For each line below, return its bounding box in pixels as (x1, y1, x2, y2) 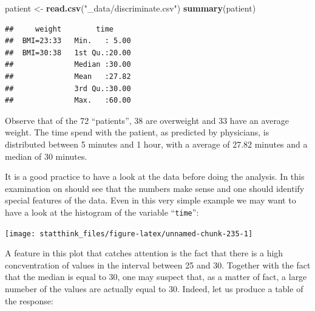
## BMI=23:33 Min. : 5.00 (5, 36, 131, 46)
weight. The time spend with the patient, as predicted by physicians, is (5, 126, 269, 138)
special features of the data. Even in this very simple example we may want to (5, 194, 296, 207)
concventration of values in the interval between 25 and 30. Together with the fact (5, 258, 311, 271)
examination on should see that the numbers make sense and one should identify (5, 182, 305, 194)
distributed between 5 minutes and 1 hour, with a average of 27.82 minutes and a (5, 137, 308, 150)
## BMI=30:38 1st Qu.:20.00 (5, 48, 131, 57)
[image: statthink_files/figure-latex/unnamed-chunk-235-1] (5, 229, 253, 238)
